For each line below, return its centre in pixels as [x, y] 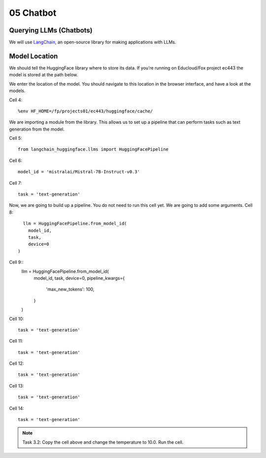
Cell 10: [17, 319]
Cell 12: [17, 363]
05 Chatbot [33, 13]
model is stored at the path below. [44, 75]
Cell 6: [16, 161]
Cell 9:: [16, 262]
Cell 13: [17, 386]
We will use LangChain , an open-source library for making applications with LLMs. [93, 42]
